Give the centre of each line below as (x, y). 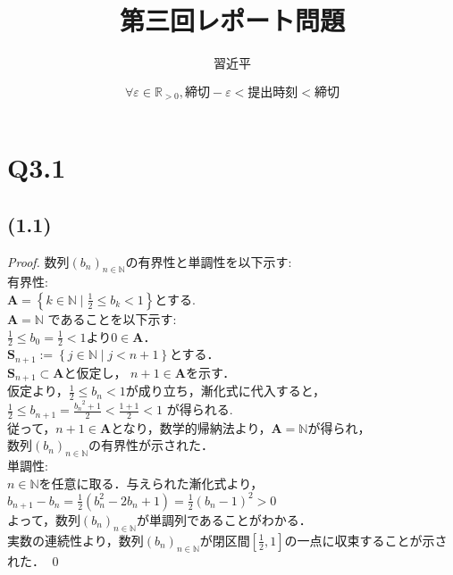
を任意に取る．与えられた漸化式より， (151, 483)
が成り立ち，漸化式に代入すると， (226, 391)
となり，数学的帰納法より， (191, 427)
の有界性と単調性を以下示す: (209, 261)
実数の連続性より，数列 (75, 540)
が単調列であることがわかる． (224, 519)
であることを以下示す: (112, 318)
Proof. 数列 (38, 261)
